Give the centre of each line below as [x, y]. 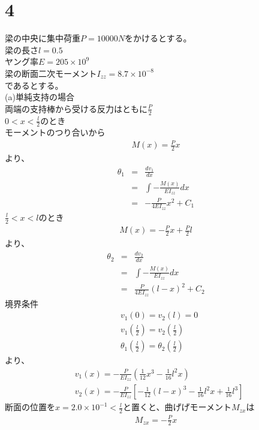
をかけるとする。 [158, 38]
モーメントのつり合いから [55, 132]
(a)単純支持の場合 [40, 97]
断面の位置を [30, 407]
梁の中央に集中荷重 [43, 38]
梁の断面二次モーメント [51, 73]
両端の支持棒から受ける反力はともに [76, 108]
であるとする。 [34, 85]
